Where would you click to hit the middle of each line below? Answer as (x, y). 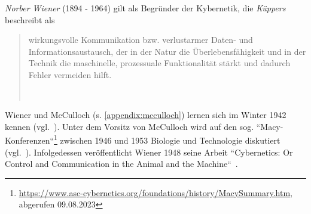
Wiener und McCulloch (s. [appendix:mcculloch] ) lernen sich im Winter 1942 (146, 115)
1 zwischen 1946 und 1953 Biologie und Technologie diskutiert (167, 139)
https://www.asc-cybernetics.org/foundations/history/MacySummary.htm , (155, 192)
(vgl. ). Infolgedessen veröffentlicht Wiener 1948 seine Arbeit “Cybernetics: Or (149, 152)
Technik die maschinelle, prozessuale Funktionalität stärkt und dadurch (159, 63)
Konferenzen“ (30, 140)
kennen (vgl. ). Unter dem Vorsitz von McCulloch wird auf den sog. (129, 126)
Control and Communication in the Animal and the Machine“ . (121, 164)
